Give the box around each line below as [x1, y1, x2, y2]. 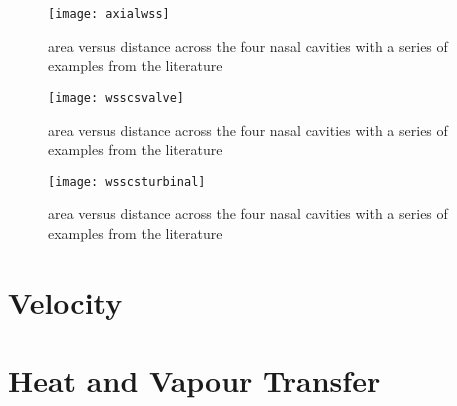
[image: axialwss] [48, 7, 170, 21]
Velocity [8, 281, 123, 322]
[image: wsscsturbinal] [48, 174, 206, 189]
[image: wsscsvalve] [48, 90, 185, 105]
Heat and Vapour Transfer [8, 360, 381, 401]
